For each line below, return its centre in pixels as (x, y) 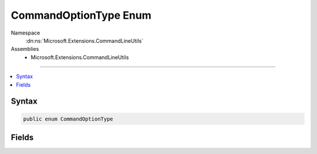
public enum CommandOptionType (68, 119)
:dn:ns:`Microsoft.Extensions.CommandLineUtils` (85, 40)
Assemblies (25, 49)
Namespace (26, 33)
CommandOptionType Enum (81, 15)
